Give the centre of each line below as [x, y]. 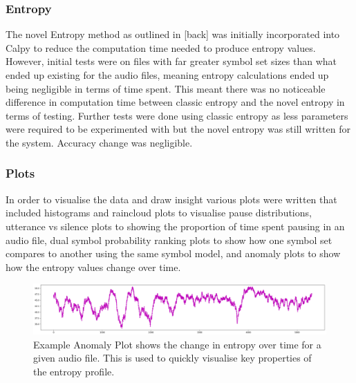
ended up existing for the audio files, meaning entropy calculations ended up [167, 75]
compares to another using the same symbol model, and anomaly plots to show [173, 253]
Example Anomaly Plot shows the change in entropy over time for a [177, 344]
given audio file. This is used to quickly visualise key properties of [172, 358]
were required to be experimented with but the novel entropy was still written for [178, 129]
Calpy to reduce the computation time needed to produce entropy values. [161, 47]
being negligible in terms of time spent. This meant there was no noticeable [166, 88]
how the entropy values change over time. [93, 267]
